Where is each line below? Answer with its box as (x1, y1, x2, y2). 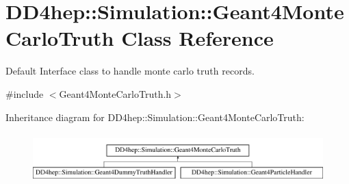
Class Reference (121, 24, 274, 52)
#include (5, 86, 44, 101)
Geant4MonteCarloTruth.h (59, 86, 172, 101)
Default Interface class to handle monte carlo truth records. (5, 64, 255, 78)
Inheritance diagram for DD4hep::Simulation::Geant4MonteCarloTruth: (5, 109, 305, 124)
